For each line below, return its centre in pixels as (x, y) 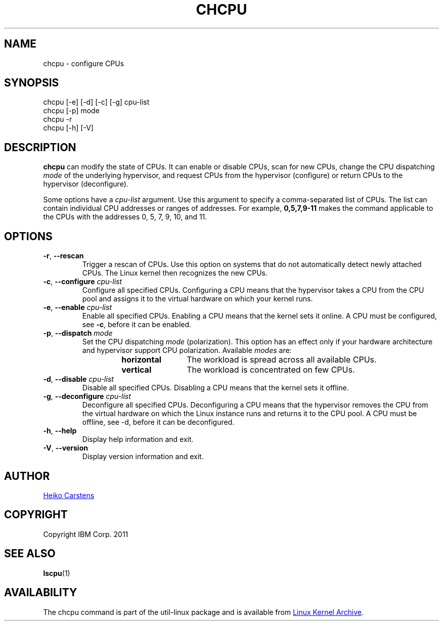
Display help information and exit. (138, 439)
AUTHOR (27, 476)
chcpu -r (58, 119)
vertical (137, 370)
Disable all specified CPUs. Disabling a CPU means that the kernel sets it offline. (215, 388)
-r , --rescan (63, 256)
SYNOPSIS (32, 83)
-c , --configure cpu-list (83, 282)
